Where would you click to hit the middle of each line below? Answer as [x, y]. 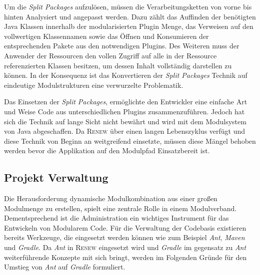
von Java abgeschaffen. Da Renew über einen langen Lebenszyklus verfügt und [125, 131]
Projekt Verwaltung [56, 177]
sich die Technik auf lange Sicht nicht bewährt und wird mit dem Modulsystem [125, 121]
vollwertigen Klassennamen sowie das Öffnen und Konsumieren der [106, 36]
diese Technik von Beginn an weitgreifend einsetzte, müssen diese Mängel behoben [130, 140]
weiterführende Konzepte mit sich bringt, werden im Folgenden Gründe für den [125, 257]
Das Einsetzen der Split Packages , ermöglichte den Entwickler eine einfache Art [126, 102]
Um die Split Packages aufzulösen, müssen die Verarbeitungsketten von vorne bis [128, 6]
